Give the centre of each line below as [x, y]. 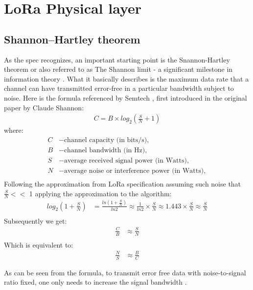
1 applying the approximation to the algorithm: [100, 193]
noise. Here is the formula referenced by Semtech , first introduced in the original [126, 97]
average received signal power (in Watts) [125, 160]
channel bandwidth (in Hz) [104, 150]
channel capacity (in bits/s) [105, 140]
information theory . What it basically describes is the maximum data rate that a [126, 78]
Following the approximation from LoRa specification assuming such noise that [123, 183]
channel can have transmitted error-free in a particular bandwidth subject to [119, 88]
